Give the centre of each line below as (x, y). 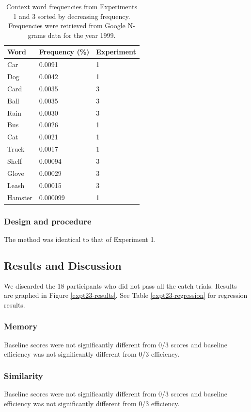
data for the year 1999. (82, 35)
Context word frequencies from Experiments (71, 6)
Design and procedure (48, 221)
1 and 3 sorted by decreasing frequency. (72, 16)
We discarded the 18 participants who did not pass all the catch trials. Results (120, 285)
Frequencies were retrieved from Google (67, 26)
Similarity (24, 375)
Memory (21, 326)
